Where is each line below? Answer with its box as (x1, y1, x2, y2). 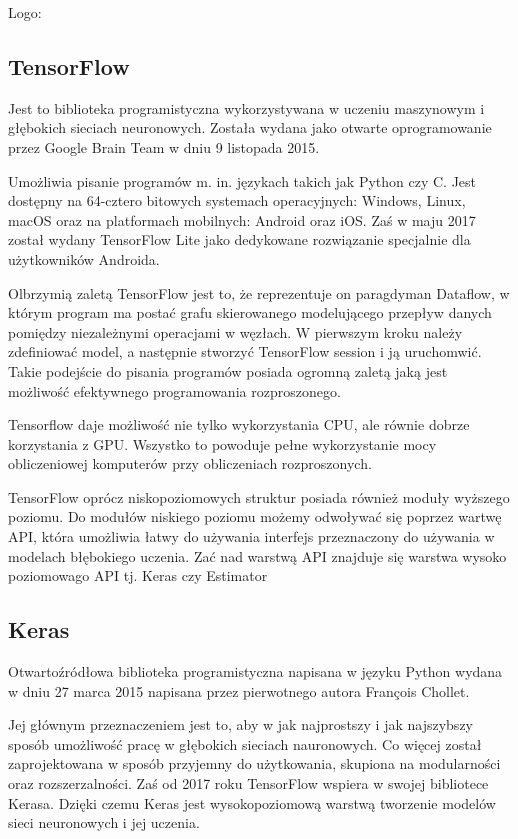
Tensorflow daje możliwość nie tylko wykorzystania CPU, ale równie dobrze (8, 414, 470, 435)
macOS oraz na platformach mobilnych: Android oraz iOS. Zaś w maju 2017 (8, 209, 476, 230)
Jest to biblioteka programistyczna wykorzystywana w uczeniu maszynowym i (8, 97, 485, 118)
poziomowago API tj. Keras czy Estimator (8, 565, 268, 586)
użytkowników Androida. (8, 248, 160, 269)
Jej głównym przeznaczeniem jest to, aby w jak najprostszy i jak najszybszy (8, 714, 473, 735)
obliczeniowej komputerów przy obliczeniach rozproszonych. (8, 453, 372, 474)
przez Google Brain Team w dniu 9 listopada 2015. (8, 136, 320, 157)
